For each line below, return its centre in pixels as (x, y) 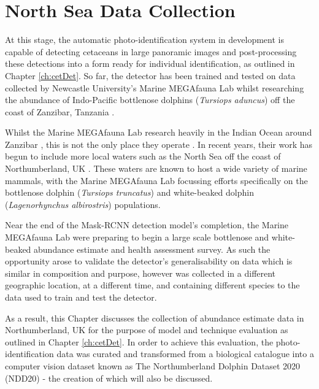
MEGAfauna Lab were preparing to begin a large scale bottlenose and (137, 237)
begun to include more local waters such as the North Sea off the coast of (143, 156)
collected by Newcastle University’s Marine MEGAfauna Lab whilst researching (155, 87)
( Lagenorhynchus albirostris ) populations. (83, 204)
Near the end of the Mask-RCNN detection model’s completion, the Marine (147, 225)
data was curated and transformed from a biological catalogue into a (185, 354)
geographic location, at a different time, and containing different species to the (152, 285)
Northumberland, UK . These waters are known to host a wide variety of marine (156, 168)
